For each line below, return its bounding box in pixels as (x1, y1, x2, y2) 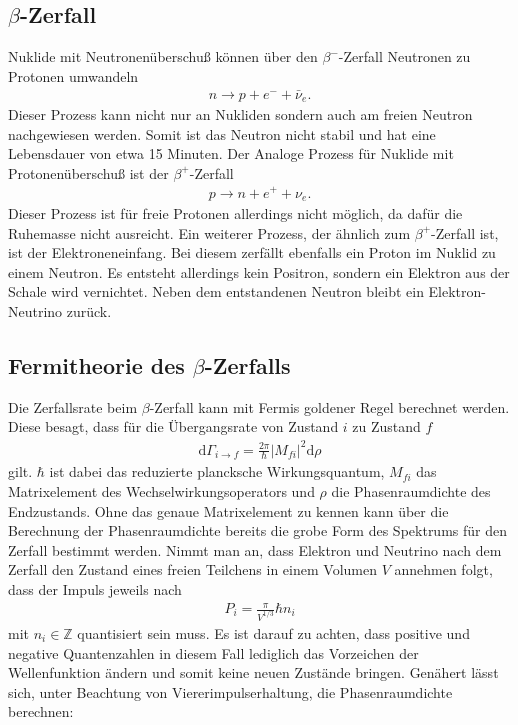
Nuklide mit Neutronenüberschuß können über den (8, 46, 318, 67)
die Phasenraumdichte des (331, 480, 491, 501)
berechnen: (8, 701, 74, 722)
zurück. (66, 301, 112, 321)
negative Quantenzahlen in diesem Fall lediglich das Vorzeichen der (8, 642, 419, 663)
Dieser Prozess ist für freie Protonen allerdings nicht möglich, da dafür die (8, 203, 463, 224)
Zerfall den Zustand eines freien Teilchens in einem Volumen (8, 559, 377, 580)
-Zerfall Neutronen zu (338, 46, 471, 67)
